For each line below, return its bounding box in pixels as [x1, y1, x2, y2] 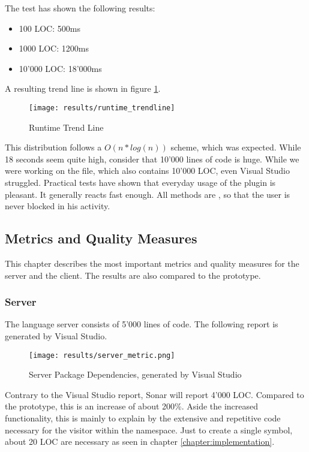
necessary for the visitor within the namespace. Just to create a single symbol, [5, 423, 293, 436]
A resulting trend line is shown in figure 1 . [5, 82, 161, 95]
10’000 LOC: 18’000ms [19, 62, 102, 74]
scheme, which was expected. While [170, 141, 301, 153]
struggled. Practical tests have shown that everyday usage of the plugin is [5, 176, 276, 188]
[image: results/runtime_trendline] [29, 103, 175, 112]
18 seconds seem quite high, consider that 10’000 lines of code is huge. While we [5, 152, 299, 165]
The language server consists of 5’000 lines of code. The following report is [5, 318, 278, 330]
